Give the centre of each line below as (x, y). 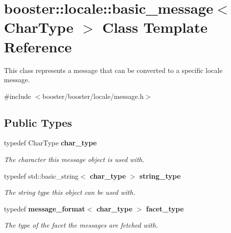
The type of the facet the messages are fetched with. (81, 225)
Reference (38, 46)
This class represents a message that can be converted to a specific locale (113, 70)
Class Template (155, 27)
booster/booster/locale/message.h (93, 96)
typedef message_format (45, 208)
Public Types (38, 122)
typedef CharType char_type (50, 143)
